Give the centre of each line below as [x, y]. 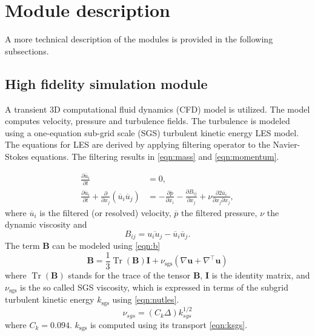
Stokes [17, 156]
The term [22, 245]
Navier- [287, 144]
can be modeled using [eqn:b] [106, 245]
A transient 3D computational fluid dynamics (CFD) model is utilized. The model [157, 109]
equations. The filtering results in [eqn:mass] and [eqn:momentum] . [155, 156]
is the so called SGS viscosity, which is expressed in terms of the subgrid [154, 287]
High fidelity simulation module [106, 83]
